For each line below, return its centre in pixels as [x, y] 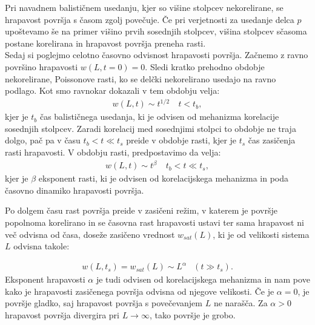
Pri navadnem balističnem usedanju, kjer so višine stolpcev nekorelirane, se [144, 7]
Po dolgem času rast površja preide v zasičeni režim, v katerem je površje [141, 210]
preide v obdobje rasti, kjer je [181, 140]
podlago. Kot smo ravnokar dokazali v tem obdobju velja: [112, 90]
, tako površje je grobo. [192, 315]
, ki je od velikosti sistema [261, 234]
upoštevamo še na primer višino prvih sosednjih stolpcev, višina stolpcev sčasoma [156, 31]
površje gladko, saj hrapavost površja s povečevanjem [104, 303]
